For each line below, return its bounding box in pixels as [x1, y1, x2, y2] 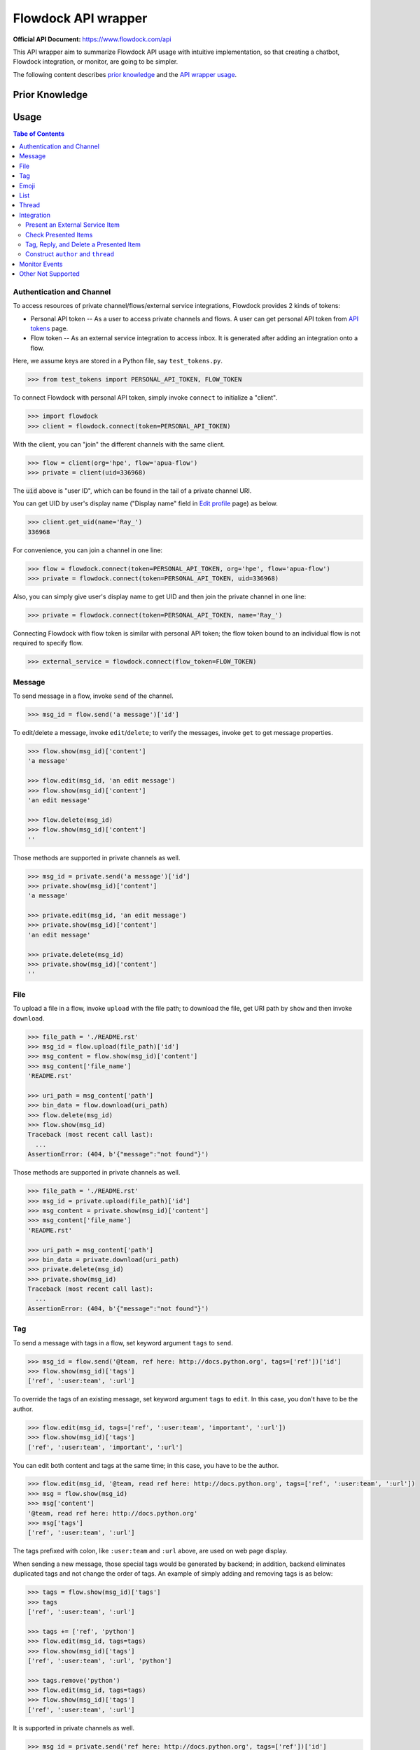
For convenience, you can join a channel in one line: [13, 546, 163, 554]
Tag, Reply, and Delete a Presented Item [25, 240, 141, 248]
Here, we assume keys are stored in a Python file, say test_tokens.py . [13, 357, 223, 365]
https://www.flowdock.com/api [82, 35, 171, 43]
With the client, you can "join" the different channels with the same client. [13, 440, 225, 448]
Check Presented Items [25, 230, 93, 239]
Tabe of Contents [13, 129, 64, 138]
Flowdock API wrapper [13, 10, 148, 26]
